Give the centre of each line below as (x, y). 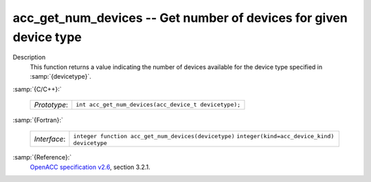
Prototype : (51, 105)
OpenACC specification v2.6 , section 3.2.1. (90, 167)
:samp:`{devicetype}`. (61, 77)
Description (29, 57)
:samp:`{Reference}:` (42, 157)
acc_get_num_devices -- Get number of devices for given (180, 18)
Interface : (50, 139)
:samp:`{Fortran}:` (38, 120)
